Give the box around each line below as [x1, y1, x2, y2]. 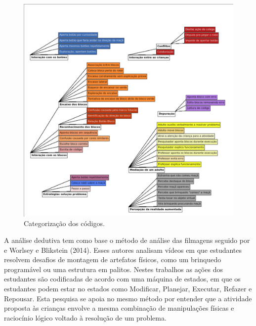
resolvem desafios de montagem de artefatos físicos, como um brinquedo [4, 254, 221, 265]
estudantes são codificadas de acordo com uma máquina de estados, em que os [4, 274, 241, 284]
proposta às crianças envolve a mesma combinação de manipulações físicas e [4, 303, 234, 313]
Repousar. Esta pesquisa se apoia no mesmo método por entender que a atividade [4, 293, 252, 303]
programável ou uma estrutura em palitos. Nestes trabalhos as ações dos [4, 264, 223, 274]
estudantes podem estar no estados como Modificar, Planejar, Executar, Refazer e [4, 283, 252, 294]
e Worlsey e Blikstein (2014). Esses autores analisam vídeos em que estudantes [4, 244, 242, 255]
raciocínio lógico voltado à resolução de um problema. [4, 312, 167, 323]
